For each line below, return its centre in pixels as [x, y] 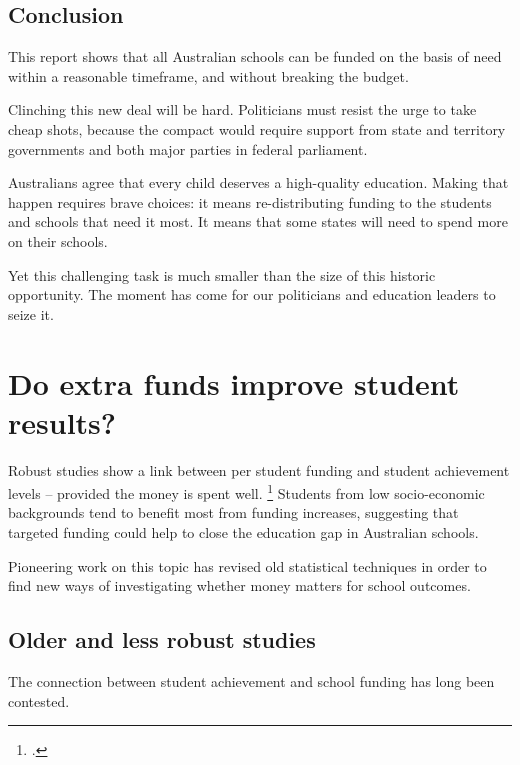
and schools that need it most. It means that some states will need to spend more [258, 221]
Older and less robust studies [162, 639]
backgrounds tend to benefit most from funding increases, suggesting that [233, 512]
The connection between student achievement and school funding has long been [251, 681]
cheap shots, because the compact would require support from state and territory [257, 128]
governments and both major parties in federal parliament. [188, 148]
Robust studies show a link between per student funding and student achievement [259, 469]
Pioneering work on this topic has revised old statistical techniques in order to [247, 565]
